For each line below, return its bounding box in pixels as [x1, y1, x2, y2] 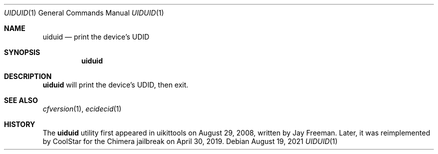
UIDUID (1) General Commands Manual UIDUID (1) [4, 8, 164, 17]
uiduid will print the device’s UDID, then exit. [42, 80, 188, 89]
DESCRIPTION [4, 72, 52, 80]
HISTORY [4, 120, 35, 128]
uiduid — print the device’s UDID [42, 32, 149, 41]
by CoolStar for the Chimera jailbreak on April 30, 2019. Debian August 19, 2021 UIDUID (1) [42, 137, 338, 145]
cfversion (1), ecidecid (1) [42, 104, 121, 113]
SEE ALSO [4, 96, 38, 104]
